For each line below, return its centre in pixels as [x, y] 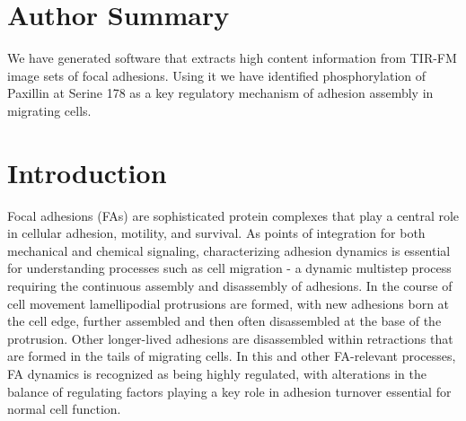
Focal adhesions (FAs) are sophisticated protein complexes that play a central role [233, 215]
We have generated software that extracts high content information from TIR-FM [232, 58]
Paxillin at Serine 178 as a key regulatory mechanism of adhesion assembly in [220, 93]
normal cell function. [64, 409]
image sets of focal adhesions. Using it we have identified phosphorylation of [217, 75]
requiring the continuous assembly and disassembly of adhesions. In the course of [230, 285]
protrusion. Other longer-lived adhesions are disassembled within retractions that [230, 338]
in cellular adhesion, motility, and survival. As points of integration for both [216, 233]
